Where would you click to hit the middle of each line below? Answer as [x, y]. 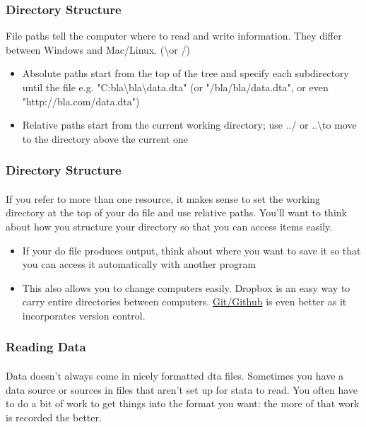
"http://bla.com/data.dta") [81, 101]
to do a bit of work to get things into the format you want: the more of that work [183, 403]
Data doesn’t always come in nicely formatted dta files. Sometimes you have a [175, 375]
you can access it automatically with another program [139, 264]
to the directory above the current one [105, 138]
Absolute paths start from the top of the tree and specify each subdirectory [185, 73]
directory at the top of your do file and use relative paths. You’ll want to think [176, 212]
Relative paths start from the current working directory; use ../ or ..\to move [189, 125]
